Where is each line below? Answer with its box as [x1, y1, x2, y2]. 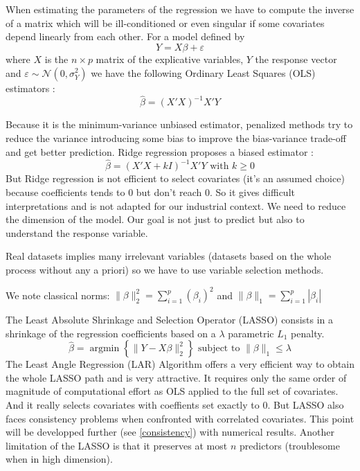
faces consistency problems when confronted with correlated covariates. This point [6, 411, 354, 425]
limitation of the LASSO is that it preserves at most [6, 438, 228, 452]
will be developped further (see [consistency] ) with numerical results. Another [6, 425, 335, 439]
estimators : [6, 80, 55, 95]
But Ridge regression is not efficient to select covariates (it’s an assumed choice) [6, 171, 345, 186]
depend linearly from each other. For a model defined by [6, 29, 245, 44]
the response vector [255, 51, 337, 66]
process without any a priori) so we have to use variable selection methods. [6, 262, 324, 276]
